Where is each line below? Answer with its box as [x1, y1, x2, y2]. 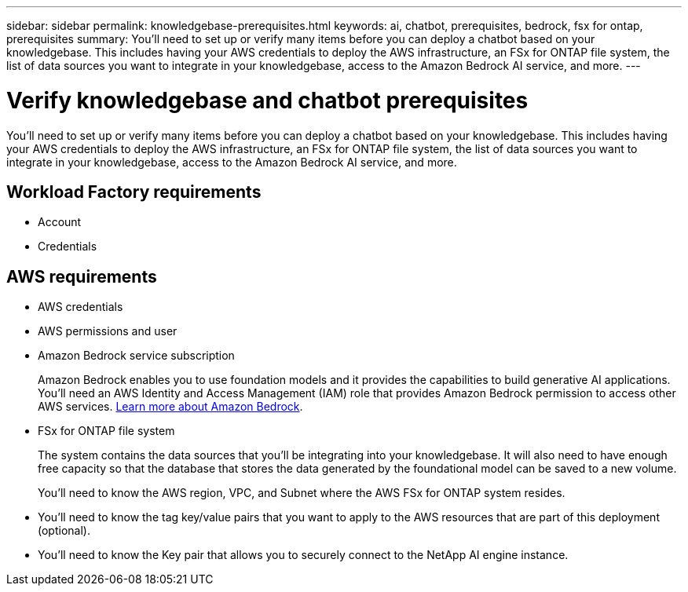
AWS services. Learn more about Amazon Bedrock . [38, 400, 303, 414]
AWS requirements [6, 266, 157, 287]
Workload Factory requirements [6, 181, 262, 202]
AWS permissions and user [38, 324, 177, 338]
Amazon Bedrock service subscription [38, 349, 235, 363]
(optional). [38, 524, 90, 538]
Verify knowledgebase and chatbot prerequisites [6, 86, 529, 114]
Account [38, 215, 82, 229]
